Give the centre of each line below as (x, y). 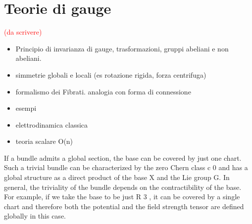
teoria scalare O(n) (44, 141)
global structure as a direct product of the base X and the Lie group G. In (117, 177)
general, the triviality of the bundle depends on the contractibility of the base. (123, 187)
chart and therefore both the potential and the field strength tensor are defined (124, 206)
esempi (26, 108)
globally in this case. (35, 216)
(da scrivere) (23, 32)
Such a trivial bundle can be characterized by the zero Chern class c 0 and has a (126, 167)
